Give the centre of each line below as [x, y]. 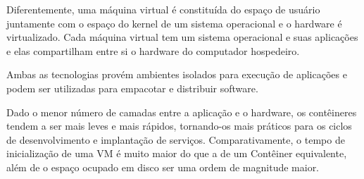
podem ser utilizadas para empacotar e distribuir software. [132, 88]
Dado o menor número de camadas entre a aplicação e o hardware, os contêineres [182, 112]
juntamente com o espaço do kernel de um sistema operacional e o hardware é [174, 23]
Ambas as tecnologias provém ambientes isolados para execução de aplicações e [177, 74]
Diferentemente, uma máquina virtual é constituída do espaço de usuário [163, 9]
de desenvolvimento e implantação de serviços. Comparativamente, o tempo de [176, 139]
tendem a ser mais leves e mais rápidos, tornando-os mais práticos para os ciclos [179, 126]
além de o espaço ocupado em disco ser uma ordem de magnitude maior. [163, 167]
